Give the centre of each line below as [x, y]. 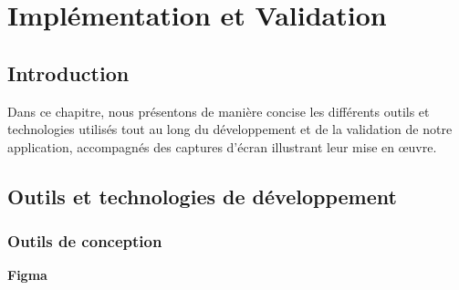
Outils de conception [85, 241]
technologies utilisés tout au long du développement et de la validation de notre [230, 129]
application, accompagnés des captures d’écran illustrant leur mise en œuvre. [222, 146]
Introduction [68, 72]
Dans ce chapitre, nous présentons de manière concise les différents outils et [219, 111]
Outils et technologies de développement [202, 196]
